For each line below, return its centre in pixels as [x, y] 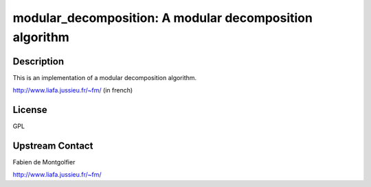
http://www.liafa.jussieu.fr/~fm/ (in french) [73, 90]
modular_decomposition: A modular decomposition [162, 18]
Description [38, 61]
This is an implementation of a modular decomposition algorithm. [105, 77]
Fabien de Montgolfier [44, 162]
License [30, 110]
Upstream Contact [53, 146]
